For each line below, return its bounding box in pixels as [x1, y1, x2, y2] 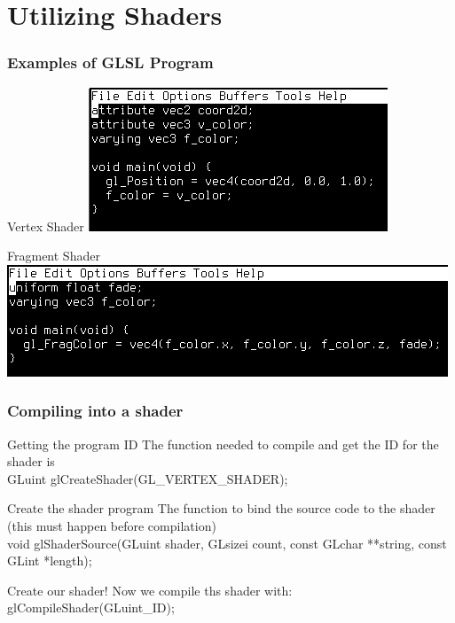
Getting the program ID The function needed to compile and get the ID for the [7, 434, 439, 453]
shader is [7, 452, 55, 471]
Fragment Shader [7, 246, 100, 265]
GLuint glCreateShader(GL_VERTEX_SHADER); [7, 469, 288, 487]
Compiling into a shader [7, 400, 184, 422]
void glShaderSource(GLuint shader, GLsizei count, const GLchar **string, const [7, 533, 447, 552]
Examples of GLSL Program [7, 51, 214, 74]
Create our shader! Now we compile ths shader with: [7, 580, 293, 599]
